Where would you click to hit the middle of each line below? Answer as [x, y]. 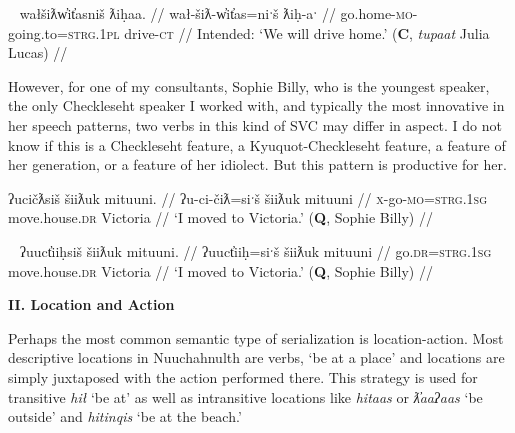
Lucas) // [38, 52]
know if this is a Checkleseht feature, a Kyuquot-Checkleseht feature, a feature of [257, 144]
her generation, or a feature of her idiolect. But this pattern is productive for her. [257, 164]
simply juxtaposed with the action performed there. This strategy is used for [243, 376]
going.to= [38, 32]
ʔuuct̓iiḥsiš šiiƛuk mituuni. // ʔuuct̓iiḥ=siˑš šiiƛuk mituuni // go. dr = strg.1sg [255, 250]
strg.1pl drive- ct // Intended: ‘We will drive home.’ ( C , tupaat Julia [278, 32]
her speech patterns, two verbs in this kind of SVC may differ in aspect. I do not [255, 124]
